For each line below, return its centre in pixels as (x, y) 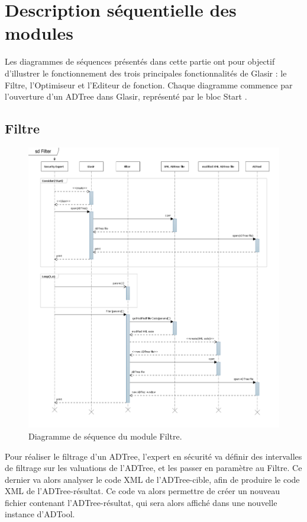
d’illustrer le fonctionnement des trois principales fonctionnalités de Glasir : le (146, 73)
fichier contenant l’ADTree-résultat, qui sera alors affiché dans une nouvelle (141, 502)
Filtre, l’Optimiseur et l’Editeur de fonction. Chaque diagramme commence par (149, 85)
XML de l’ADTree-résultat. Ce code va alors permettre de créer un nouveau (143, 491)
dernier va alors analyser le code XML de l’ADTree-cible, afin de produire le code (152, 479)
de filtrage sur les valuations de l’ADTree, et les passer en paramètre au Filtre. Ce (153, 468)
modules (39, 33)
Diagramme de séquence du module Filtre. (105, 436)
